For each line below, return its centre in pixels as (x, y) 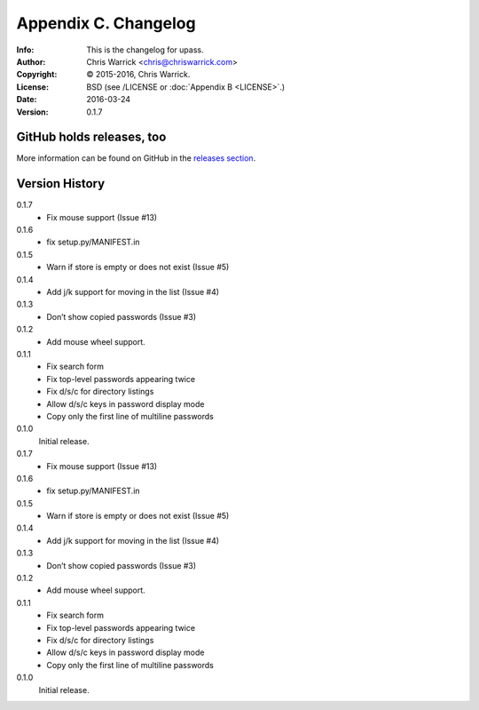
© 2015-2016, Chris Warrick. (138, 75)
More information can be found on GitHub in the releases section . (136, 158)
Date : (27, 100)
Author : (31, 61)
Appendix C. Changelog (106, 23)
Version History (61, 183)
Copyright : (37, 75)
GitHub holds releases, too (91, 137)
